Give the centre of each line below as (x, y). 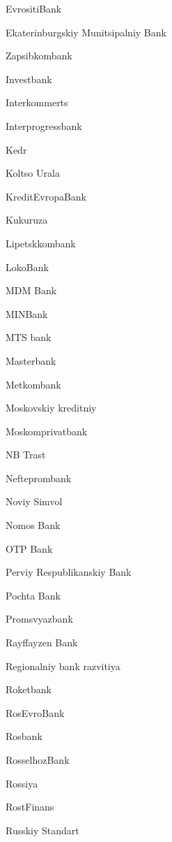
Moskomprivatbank (47, 431)
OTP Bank (29, 548)
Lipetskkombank (41, 243)
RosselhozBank (38, 760)
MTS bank (29, 337)
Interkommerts (37, 102)
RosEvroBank (35, 712)
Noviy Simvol (34, 501)
